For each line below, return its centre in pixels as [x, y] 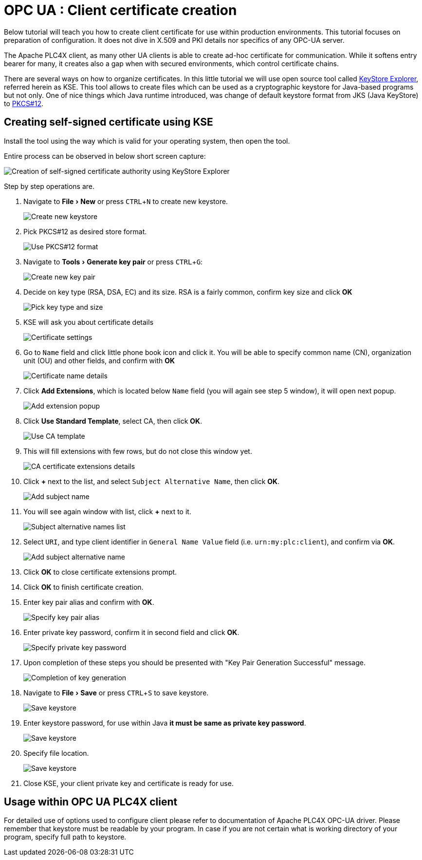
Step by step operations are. [49, 186]
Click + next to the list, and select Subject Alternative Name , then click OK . [152, 481]
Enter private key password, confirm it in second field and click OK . [131, 632]
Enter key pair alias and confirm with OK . [89, 602]
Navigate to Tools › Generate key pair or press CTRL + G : [113, 262]
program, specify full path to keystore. [65, 837]
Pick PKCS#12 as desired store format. [85, 231]
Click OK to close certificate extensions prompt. [100, 572]
